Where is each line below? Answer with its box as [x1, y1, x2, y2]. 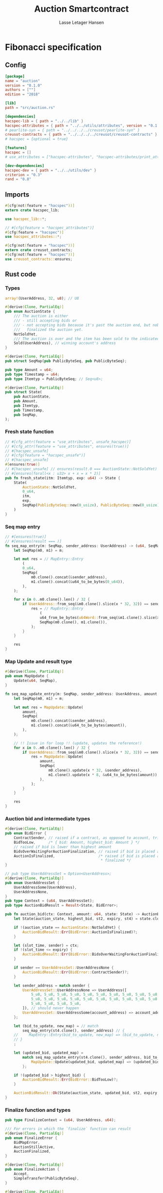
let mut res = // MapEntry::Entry [14, 557, 83, 561]
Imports [5, 190, 30, 199]
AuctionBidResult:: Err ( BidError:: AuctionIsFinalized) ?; [22, 929, 138, 935]
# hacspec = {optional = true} [5, 137, 68, 142]
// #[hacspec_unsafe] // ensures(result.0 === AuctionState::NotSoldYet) [5, 467, 158, 471]
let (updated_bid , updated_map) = [14, 1050, 83, 1055]
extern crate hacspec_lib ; [5, 208, 60, 213]
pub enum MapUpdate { [5, 674, 49, 679]
